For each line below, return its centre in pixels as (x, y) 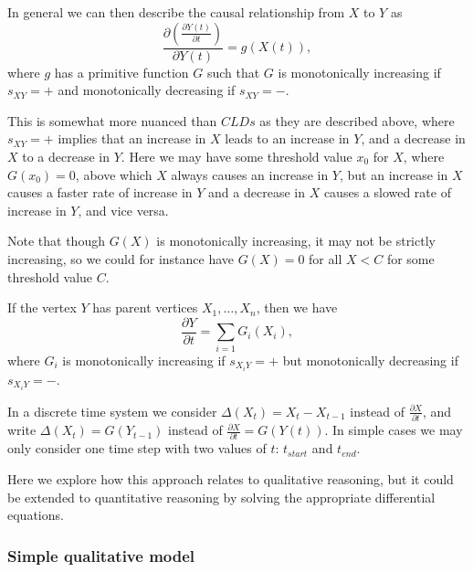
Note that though (56, 241)
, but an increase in (394, 174)
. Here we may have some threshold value (236, 156)
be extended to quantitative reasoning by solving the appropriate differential (221, 497)
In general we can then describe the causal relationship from (176, 12)
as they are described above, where (357, 120)
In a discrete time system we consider (112, 411)
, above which (114, 174)
